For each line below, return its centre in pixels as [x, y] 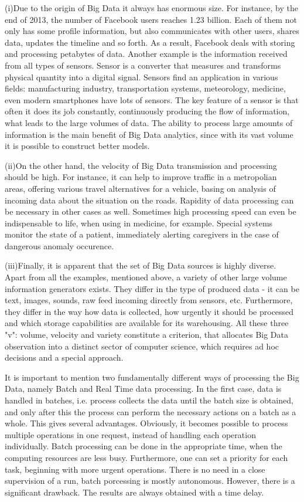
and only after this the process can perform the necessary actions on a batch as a [151, 411]
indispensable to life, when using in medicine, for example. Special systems [139, 223]
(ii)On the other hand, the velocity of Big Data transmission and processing [141, 165]
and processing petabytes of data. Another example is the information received [146, 54]
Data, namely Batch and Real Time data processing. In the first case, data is [143, 389]
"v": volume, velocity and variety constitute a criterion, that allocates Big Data [147, 335]
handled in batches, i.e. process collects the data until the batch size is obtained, [149, 400]
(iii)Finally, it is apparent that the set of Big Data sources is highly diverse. [141, 265]
